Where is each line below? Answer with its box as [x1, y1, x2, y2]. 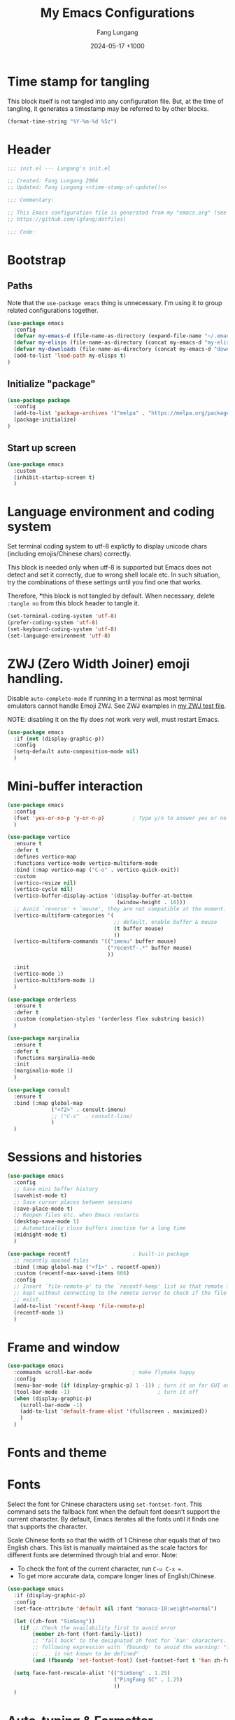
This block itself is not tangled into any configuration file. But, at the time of [7, 97, 224, 105]
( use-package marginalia [7, 1035, 80, 1042]
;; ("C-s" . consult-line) [51, 1113, 133, 1120]
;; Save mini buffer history [13, 1185, 99, 1192]
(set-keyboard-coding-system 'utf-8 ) [7, 626, 117, 633]
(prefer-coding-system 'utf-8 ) [7, 619, 99, 626]
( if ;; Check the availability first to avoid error [20, 1624, 177, 1632]
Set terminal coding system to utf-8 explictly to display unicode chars [7, 542, 208, 551]
